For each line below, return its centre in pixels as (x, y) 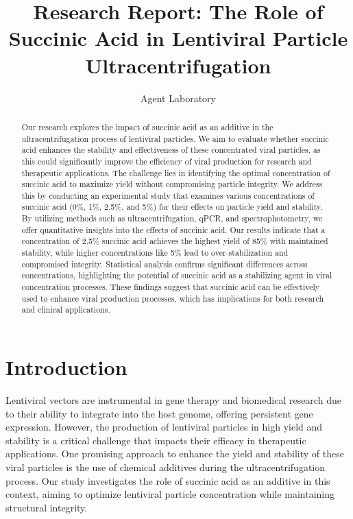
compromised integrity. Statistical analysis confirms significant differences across (165, 264)
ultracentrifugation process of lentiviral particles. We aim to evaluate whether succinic (175, 138)
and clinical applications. (66, 310)
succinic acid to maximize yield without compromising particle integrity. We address (172, 184)
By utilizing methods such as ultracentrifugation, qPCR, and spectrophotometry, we (172, 218)
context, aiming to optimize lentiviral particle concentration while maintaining (170, 494)
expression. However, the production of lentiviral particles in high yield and (164, 427)
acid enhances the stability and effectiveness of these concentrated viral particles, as (171, 150)
